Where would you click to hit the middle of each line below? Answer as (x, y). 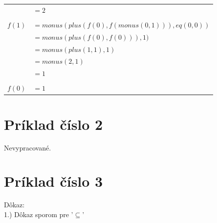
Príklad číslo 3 (54, 181)
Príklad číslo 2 (54, 124)
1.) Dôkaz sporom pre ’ (39, 214)
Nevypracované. (28, 147)
